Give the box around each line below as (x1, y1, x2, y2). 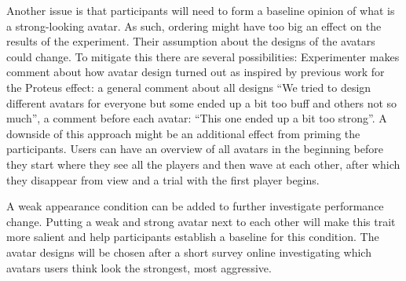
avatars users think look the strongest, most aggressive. (6, 259, 272, 276)
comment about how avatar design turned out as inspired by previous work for (6, 64, 385, 80)
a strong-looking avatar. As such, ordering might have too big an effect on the (6, 17, 382, 34)
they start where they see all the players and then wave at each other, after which (6, 155, 401, 172)
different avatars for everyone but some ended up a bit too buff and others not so (6, 94, 397, 111)
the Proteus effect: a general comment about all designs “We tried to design (6, 78, 371, 95)
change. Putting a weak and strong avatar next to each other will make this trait (6, 213, 396, 229)
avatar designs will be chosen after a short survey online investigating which (6, 243, 371, 260)
